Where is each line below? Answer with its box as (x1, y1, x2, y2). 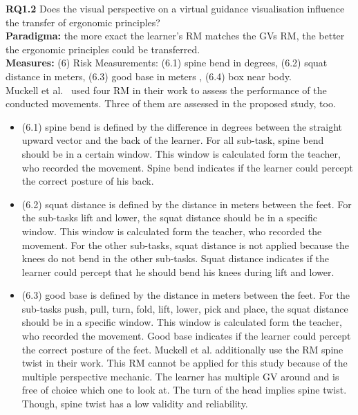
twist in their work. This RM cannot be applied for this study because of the (21, 356, 348, 370)
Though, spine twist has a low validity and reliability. (21, 396, 248, 411)
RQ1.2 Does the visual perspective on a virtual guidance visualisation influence (6, 1, 345, 15)
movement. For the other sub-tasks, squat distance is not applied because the (21, 237, 350, 252)
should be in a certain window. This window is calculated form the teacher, (21, 146, 341, 160)
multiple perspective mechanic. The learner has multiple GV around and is (21, 369, 339, 383)
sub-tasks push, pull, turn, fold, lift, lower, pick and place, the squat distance (21, 301, 348, 315)
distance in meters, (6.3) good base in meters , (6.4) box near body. (6, 68, 292, 83)
